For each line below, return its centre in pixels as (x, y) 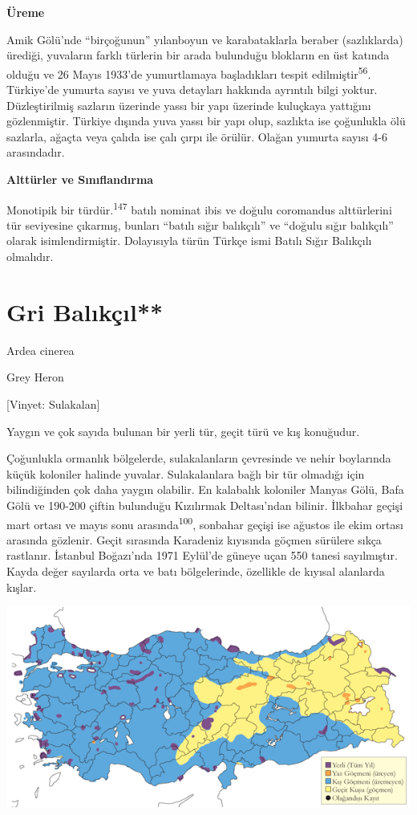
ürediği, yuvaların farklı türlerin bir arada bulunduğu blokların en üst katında (198, 55)
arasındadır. (36, 152)
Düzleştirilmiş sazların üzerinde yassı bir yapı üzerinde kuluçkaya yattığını (189, 105)
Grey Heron (35, 377)
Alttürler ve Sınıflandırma (80, 179)
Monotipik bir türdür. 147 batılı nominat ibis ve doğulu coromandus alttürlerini (199, 208)
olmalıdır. (30, 257)
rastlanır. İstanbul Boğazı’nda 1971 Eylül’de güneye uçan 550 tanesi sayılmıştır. (202, 555)
